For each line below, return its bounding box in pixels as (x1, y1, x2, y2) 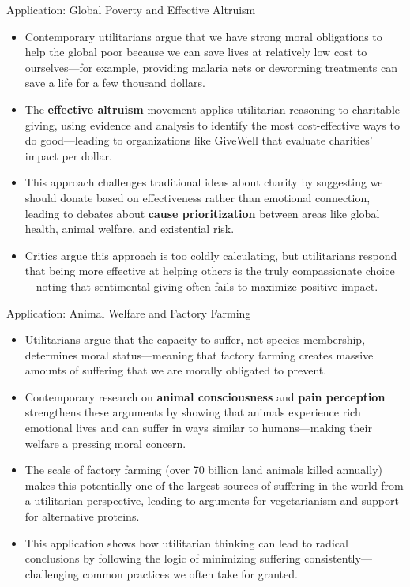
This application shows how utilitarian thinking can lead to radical (24, 534, 348, 551)
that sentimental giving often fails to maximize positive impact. (70, 277, 378, 294)
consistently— (304, 550, 372, 566)
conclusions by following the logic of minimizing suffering (24, 550, 301, 566)
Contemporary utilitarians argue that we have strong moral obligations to (24, 28, 382, 44)
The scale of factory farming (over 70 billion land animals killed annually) (24, 461, 382, 478)
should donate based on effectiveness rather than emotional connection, (24, 189, 371, 205)
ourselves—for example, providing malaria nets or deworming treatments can (24, 58, 397, 75)
